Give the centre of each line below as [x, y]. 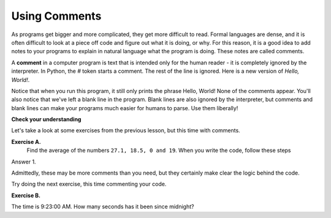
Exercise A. [26, 141]
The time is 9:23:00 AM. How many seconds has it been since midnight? [103, 207]
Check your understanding [46, 119]
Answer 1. [24, 162]
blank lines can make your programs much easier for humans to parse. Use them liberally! [125, 108]
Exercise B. [26, 195]
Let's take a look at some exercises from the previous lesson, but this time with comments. [126, 130]
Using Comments [56, 16]
